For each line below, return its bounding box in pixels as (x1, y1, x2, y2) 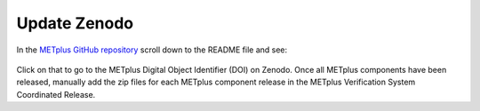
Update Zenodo (16, 13, 134, 33)
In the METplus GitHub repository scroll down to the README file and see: (16, 44, 288, 55)
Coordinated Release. (16, 89, 96, 99)
